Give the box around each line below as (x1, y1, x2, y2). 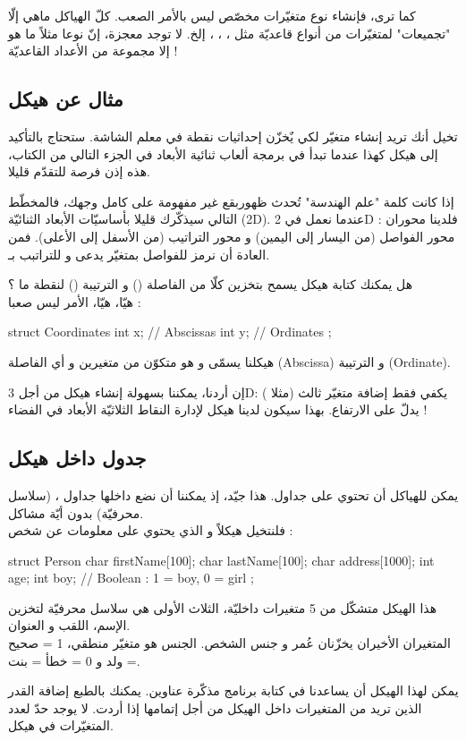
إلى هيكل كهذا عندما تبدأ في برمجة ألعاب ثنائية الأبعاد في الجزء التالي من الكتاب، (8, 144, 438, 163)
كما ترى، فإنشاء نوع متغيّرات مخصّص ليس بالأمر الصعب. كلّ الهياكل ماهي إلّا (8, 6, 416, 24)
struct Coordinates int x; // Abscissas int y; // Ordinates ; (8, 322, 332, 341)
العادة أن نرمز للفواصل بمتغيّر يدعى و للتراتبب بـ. (8, 244, 270, 263)
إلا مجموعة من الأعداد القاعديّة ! (8, 41, 178, 60)
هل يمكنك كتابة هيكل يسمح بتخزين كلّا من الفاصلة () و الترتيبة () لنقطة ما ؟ (8, 275, 413, 294)
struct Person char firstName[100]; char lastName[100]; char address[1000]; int (8, 550, 435, 569)
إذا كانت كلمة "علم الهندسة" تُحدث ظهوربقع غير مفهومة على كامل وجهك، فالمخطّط (8, 192, 454, 210)
